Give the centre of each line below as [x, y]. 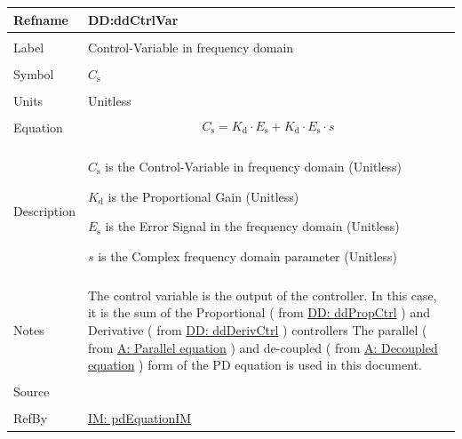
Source [32, 391]
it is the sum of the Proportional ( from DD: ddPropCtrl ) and [259, 312]
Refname [41, 19]
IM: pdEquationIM [139, 418]
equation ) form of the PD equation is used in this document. [255, 365]
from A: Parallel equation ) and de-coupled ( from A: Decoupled [263, 347]
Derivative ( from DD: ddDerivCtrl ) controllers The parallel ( [257, 330]
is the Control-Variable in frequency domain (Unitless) [253, 166]
